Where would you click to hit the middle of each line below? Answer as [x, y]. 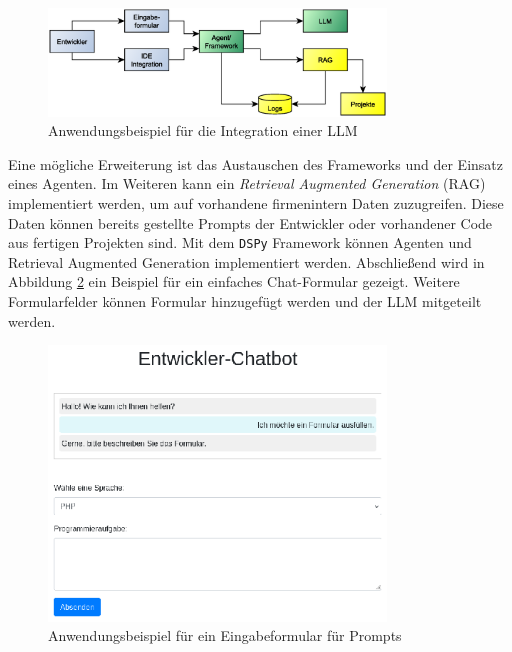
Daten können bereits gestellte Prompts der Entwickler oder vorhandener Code [250, 222]
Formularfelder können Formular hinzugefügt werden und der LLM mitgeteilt [245, 301]
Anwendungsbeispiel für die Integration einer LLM [203, 130]
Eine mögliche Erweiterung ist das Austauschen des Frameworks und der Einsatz [255, 163]
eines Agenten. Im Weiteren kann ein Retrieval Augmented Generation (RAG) [247, 183]
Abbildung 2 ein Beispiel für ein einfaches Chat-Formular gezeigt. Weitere [234, 281]
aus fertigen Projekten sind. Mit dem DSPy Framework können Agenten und [240, 242]
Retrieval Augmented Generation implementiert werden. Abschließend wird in [246, 261]
